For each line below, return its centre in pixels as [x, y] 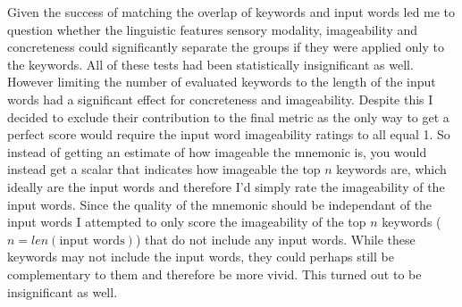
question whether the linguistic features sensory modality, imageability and [213, 29]
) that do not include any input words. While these [275, 239]
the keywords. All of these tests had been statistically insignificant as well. [210, 64]
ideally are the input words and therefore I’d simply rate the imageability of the [226, 186]
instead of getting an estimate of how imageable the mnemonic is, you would [217, 151]
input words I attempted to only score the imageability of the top [187, 222]
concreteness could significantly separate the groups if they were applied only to [226, 47]
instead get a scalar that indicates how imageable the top [164, 169]
